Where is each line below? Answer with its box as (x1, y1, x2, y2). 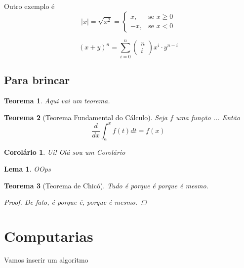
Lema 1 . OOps (4, 164, 51, 174)
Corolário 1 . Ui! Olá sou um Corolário (4, 147, 125, 157)
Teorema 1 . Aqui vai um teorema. (4, 95, 110, 105)
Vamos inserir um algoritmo (4, 254, 88, 265)
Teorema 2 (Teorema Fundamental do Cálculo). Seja (4, 112, 167, 122)
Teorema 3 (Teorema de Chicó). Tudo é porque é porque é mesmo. (4, 180, 208, 190)
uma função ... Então (175, 112, 240, 122)
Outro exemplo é (4, 1, 55, 11)
